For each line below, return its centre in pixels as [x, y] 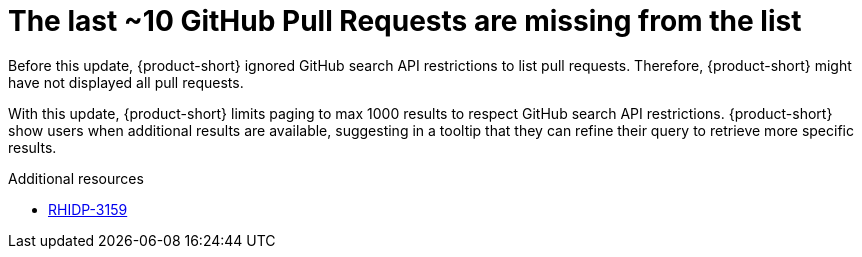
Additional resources [76, 178]
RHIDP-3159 [88, 209]
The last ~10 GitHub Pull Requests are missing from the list [405, 21]
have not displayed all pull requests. [126, 82]
